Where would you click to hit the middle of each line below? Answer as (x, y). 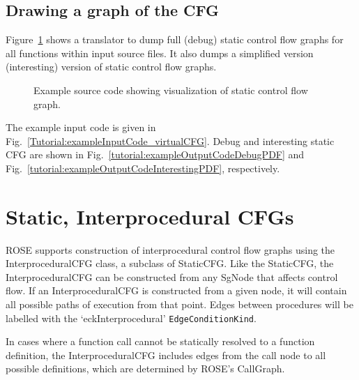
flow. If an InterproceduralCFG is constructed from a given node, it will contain (176, 290)
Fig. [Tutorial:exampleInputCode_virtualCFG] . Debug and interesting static (170, 140)
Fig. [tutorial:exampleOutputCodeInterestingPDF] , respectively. (143, 168)
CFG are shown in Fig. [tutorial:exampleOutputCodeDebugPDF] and (155, 154)
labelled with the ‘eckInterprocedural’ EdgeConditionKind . (131, 318)
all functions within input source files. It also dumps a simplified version (160, 53)
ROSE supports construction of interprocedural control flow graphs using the (170, 249)
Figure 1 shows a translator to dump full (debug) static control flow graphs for (175, 39)
